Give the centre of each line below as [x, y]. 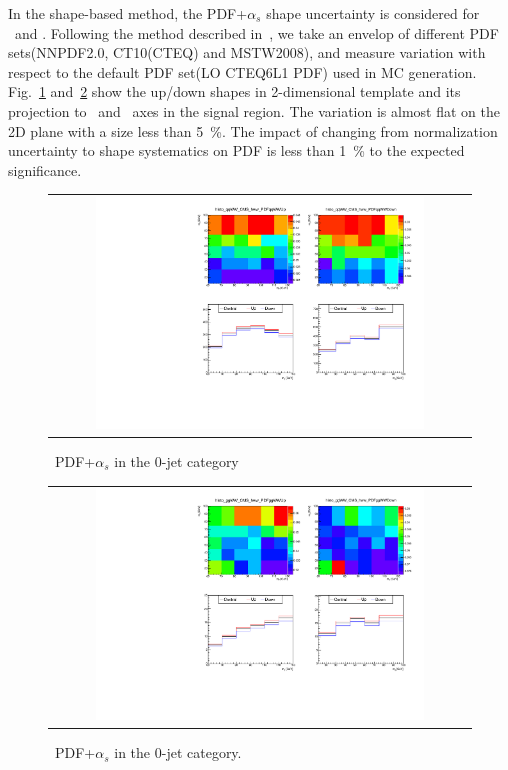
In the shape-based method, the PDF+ [128, 13]
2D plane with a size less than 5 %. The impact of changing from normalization [253, 130]
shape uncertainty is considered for [373, 13]
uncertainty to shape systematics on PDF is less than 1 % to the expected [236, 150]
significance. [45, 169]
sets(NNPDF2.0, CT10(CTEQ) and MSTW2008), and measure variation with [247, 52]
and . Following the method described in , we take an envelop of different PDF [256, 32]
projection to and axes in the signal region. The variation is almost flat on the [254, 110]
